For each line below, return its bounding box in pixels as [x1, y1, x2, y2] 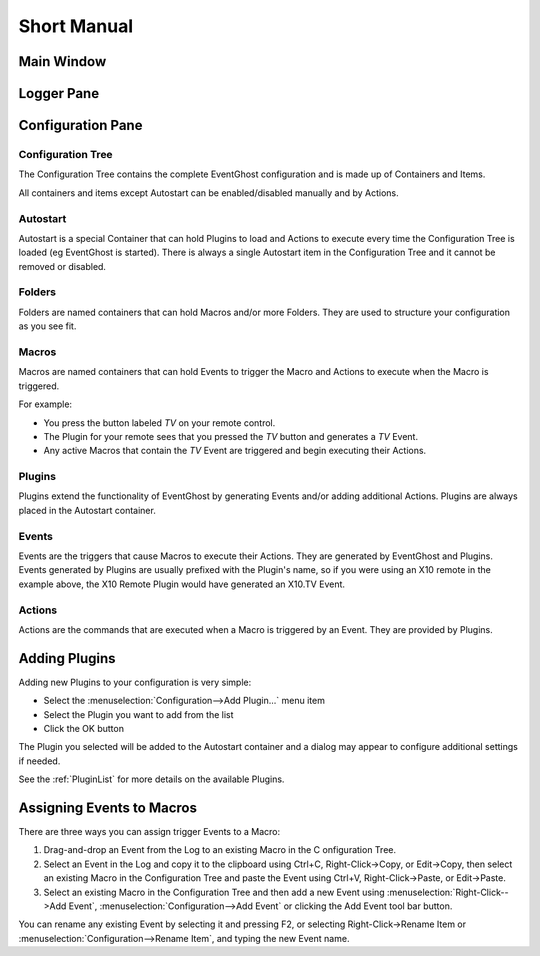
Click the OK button [43, 722, 125, 734]
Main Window [18, 53, 107, 70]
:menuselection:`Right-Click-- [386, 886, 509, 898]
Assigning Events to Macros [18, 799, 197, 816]
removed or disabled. [18, 260, 107, 272]
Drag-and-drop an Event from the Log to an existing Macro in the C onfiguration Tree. [43, 844, 397, 856]
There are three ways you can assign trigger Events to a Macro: [18, 826, 280, 838]
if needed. [18, 755, 61, 767]
